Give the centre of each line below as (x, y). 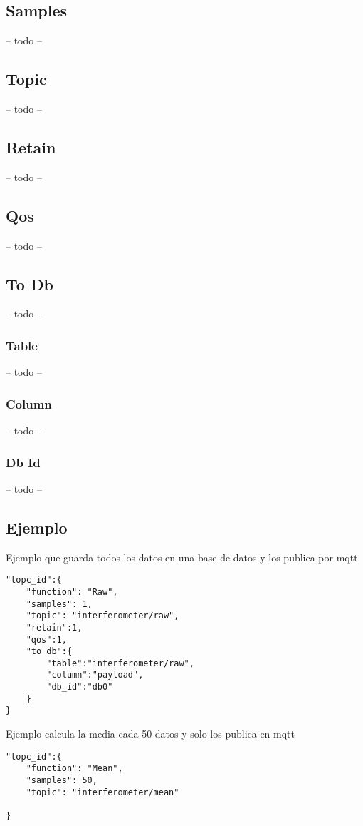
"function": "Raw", (72, 592)
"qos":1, (46, 639)
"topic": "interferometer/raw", (102, 616)
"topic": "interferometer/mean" (102, 792)
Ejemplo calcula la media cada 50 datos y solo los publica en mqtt (151, 734)
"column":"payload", (95, 675)
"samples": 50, (62, 780)
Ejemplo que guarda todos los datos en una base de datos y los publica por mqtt (182, 557)
